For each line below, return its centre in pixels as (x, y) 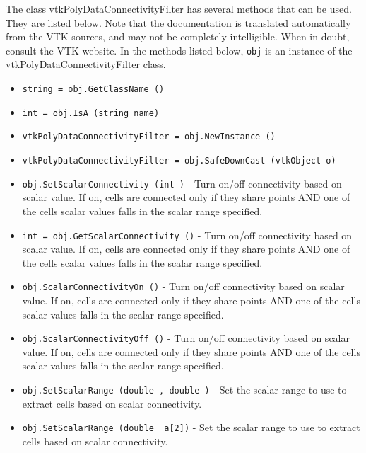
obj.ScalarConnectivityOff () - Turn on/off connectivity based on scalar (186, 338)
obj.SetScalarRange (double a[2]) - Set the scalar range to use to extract (191, 427)
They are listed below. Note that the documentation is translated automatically (178, 22)
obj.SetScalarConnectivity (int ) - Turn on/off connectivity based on (182, 183)
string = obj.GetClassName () (93, 90)
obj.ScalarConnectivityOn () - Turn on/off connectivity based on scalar (183, 286)
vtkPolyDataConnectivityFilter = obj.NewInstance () (149, 137)
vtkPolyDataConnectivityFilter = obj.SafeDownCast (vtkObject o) (179, 161)
